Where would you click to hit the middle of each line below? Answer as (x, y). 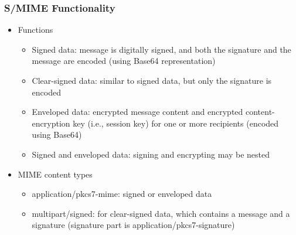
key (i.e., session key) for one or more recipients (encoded (176, 123)
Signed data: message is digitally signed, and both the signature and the (161, 49)
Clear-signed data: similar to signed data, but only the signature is (152, 80)
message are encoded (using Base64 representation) (124, 61)
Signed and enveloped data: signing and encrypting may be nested (151, 154)
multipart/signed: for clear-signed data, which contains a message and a (161, 213)
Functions (35, 30)
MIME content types (55, 174)
